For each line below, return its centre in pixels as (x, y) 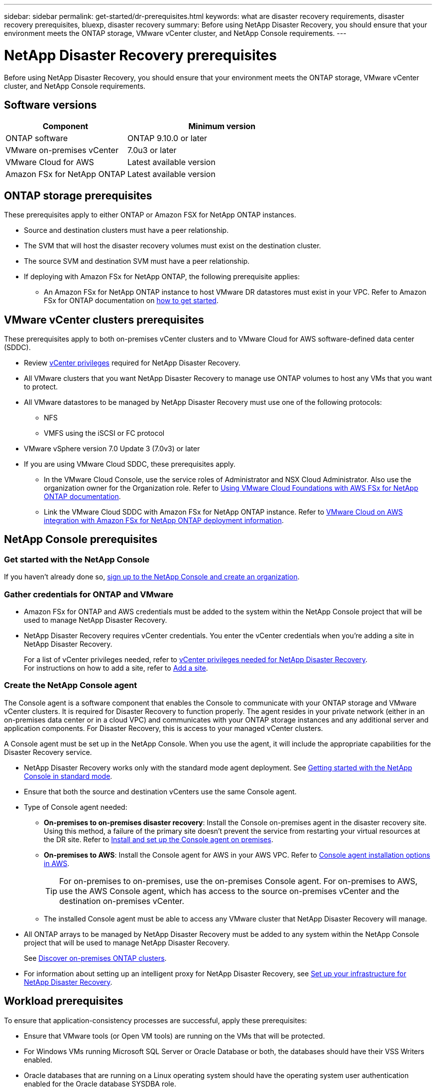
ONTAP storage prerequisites (78, 195)
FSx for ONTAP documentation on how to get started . (131, 301)
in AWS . (57, 863)
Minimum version (222, 126)
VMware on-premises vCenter (62, 150)
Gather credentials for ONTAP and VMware (89, 594)
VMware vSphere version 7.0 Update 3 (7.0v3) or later (112, 449)
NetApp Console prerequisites (81, 540)
